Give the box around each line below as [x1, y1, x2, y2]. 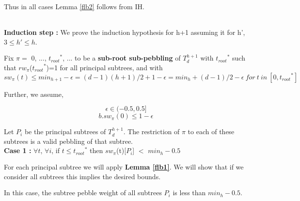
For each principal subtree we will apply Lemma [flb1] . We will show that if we [4, 161, 244, 171]
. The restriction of [123, 126, 180, 137]
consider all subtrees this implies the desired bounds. [4, 171, 161, 181]
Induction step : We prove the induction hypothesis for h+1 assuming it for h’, [4, 27, 245, 37]
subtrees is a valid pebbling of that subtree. [4, 136, 133, 146]
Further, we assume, [4, 89, 63, 99]
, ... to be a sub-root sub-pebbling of [63, 53, 181, 63]
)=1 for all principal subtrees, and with [46, 62, 163, 72]
